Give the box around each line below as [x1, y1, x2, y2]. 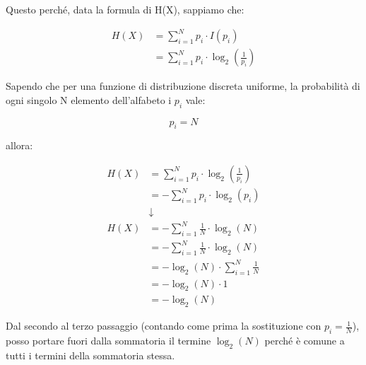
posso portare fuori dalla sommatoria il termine [6, 332, 211, 347]
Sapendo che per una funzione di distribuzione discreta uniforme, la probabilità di [6, 79, 360, 93]
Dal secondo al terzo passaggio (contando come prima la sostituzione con [6, 318, 321, 333]
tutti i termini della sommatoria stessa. [6, 347, 175, 362]
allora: [6, 138, 33, 153]
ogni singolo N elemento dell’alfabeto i [6, 92, 172, 107]
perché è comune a [264, 332, 345, 347]
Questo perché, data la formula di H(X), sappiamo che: [6, 2, 244, 16]
